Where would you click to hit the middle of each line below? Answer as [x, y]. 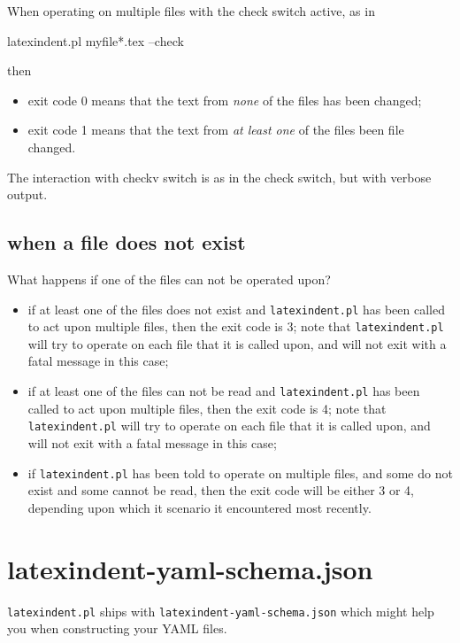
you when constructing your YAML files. [117, 628]
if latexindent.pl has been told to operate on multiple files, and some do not [240, 473]
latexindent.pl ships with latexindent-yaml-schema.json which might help [221, 611]
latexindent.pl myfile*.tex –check [96, 40]
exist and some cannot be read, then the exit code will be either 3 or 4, [221, 490]
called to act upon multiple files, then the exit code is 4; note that [207, 408]
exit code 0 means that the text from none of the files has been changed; [225, 100]
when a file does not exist [126, 242]
